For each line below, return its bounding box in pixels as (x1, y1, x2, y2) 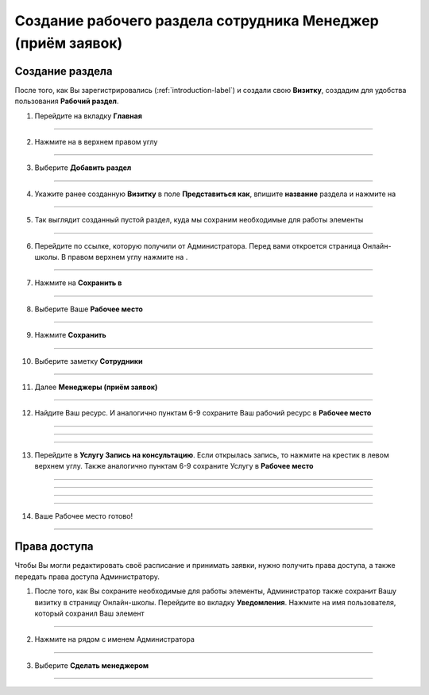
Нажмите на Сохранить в (34, 278, 122, 288)
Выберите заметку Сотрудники (34, 356, 143, 365)
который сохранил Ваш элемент (34, 608, 145, 618)
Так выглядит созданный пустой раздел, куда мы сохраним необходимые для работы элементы (34, 215, 364, 225)
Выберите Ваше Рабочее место (34, 304, 143, 314)
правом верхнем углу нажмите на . (68, 252, 188, 261)
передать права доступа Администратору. (14, 572, 160, 581)
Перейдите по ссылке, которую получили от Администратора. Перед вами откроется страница (34, 241, 361, 250)
